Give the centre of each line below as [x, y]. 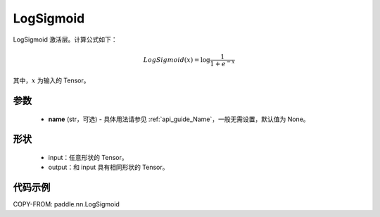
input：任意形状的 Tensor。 [88, 157]
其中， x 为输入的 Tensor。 [52, 80]
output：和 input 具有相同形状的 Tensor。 [108, 167]
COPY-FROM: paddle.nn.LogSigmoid [66, 204]
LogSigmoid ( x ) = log [177, 60]
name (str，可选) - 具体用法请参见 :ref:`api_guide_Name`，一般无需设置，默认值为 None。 [179, 119]
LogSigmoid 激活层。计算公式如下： [65, 39]
